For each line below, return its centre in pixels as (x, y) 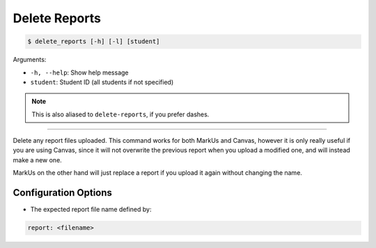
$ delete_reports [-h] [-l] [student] (94, 41)
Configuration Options (63, 193)
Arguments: (30, 60)
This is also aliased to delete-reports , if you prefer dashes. (120, 114)
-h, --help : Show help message (79, 72)
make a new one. (37, 160)
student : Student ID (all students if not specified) (102, 82)
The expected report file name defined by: (91, 210)
